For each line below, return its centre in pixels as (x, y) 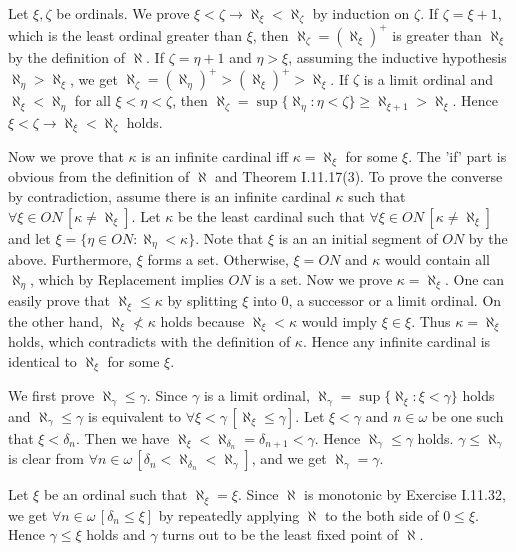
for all (92, 100)
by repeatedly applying (229, 514)
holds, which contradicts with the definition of (149, 341)
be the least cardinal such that (271, 215)
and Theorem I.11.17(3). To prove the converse (359, 176)
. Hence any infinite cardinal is (396, 341)
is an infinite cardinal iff (215, 155)
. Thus (431, 320)
